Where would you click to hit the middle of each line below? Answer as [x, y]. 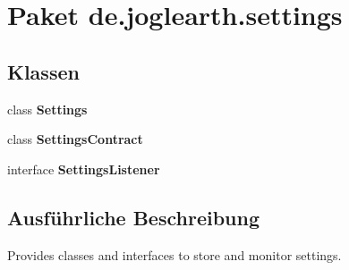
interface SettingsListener [84, 169]
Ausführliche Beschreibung [133, 217]
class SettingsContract [75, 139]
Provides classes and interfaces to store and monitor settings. [174, 254]
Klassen [43, 71]
